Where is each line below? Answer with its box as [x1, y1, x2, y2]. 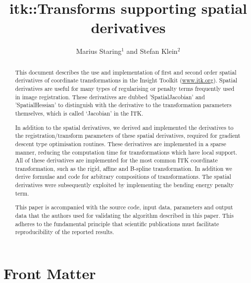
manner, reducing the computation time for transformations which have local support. [15, 148, 238, 156]
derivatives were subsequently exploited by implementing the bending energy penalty [15, 181, 234, 189]
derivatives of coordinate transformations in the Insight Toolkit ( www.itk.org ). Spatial [15, 76, 238, 84]
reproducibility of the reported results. [15, 228, 114, 236]
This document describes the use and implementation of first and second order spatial [15, 68, 237, 76]
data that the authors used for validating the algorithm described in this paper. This [15, 211, 234, 219]
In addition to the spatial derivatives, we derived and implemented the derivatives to [15, 123, 234, 131]
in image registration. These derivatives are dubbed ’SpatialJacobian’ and [15, 92, 205, 101]
